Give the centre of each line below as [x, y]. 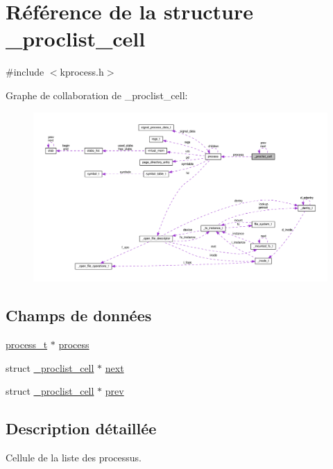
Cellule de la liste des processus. [74, 457]
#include [25, 72]
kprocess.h [82, 72]
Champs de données [79, 315]
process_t [27, 344]
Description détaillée [81, 428]
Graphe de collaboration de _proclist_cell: [97, 95]
